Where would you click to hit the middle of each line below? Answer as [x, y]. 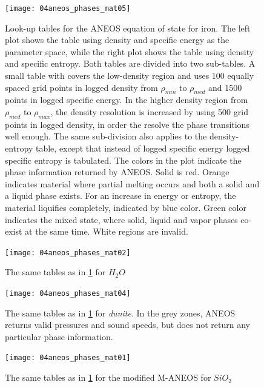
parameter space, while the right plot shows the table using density [130, 51]
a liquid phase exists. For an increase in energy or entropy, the [120, 196]
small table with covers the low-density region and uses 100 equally [130, 75]
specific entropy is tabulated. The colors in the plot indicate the [123, 160]
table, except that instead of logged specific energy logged [143, 148]
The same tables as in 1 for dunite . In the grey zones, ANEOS [120, 313]
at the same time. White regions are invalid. [107, 231]
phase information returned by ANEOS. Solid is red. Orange [117, 172]
